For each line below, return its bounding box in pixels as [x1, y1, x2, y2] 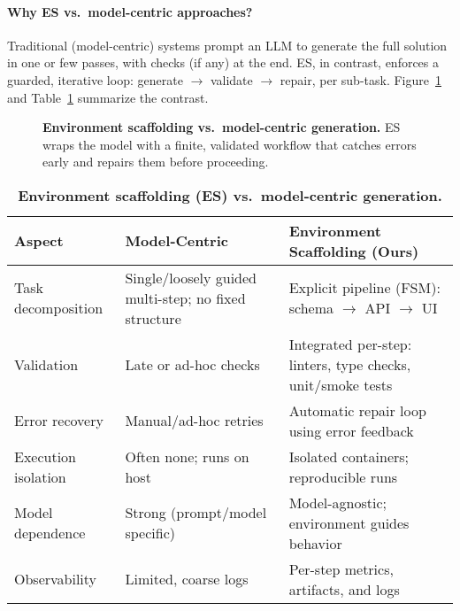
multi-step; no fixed [125, 287, 246, 308]
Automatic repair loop [288, 399, 426, 421]
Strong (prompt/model [125, 502, 267, 523]
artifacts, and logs [288, 578, 400, 599]
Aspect [14, 230, 64, 251]
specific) [125, 522, 175, 544]
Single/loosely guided [125, 267, 257, 288]
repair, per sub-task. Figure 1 [280, 70, 441, 89]
